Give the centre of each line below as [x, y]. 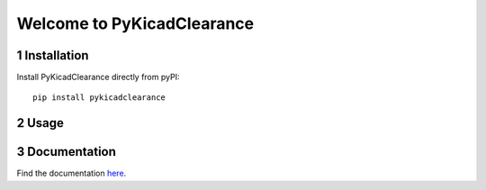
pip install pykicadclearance [99, 98]
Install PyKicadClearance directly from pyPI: [98, 77]
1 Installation [53, 55]
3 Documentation [67, 152]
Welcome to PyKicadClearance [135, 23]
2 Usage [40, 123]
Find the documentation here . [72, 173]
